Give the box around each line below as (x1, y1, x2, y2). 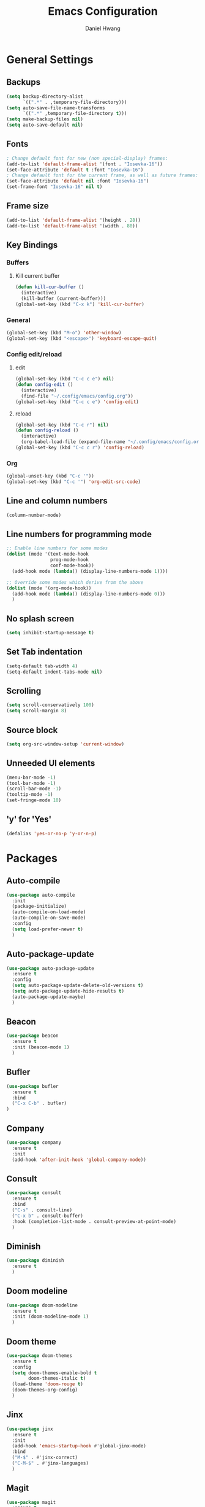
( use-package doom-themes (6, 1352, 72, 1359)
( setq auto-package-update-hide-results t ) (12, 988, 124, 994)
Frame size (6, 201, 49, 211)
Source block (6, 725, 58, 735)
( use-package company (6, 1139, 62, 1146)
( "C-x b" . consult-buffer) (12, 1213, 84, 1219)
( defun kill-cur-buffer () (15, 284, 84, 290)
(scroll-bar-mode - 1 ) (6, 785, 62, 792)
